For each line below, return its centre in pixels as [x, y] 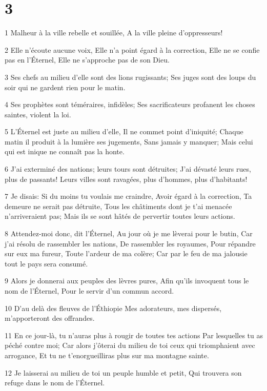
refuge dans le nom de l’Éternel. [55, 383]
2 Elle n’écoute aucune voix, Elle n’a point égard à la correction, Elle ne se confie [132, 49]
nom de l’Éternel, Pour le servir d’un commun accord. [89, 291]
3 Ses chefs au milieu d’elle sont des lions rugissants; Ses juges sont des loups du [130, 77]
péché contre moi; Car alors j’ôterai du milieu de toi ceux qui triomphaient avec [130, 345]
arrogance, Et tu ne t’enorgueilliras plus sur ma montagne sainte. [107, 355]
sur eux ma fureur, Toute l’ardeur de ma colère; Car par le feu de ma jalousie [126, 253]
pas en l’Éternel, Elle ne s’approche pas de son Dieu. [87, 60]
